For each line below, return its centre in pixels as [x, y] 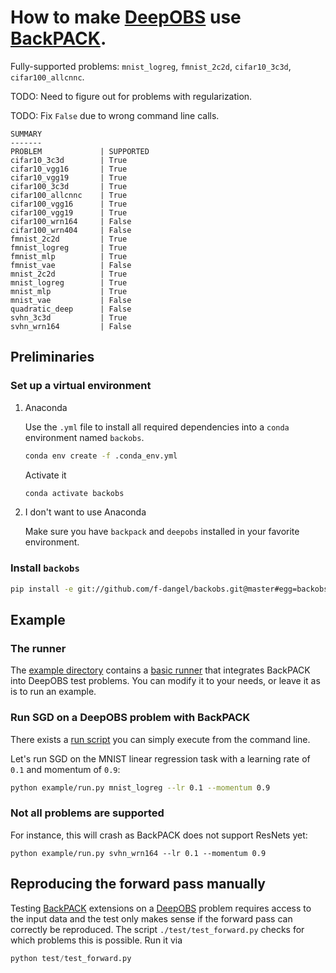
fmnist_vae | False [71, 265]
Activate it [45, 475]
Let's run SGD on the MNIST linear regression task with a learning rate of [160, 758]
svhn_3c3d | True [69, 317]
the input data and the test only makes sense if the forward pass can [151, 918]
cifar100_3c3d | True [69, 186]
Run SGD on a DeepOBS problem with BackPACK [130, 718]
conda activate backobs [74, 493]
